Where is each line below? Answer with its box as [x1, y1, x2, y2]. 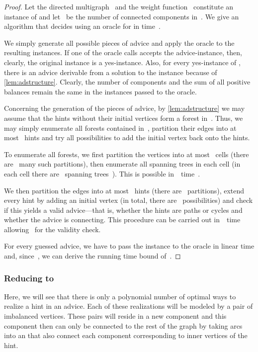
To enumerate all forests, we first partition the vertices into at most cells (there [4, 149, 249, 159]
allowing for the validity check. [4, 224, 101, 234]
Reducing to [4, 271, 54, 284]
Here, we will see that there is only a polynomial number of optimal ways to [4, 291, 236, 301]
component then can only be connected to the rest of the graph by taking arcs [4, 320, 243, 331]
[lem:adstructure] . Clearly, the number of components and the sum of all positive [4, 77, 251, 87]
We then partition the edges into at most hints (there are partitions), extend [4, 185, 245, 195]
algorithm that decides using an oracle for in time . [4, 21, 161, 31]
